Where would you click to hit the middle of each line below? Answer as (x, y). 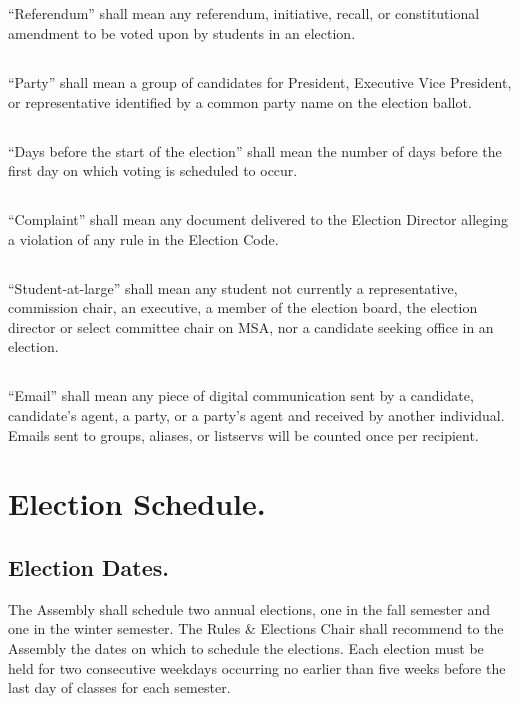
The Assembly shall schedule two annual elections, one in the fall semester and (249, 608)
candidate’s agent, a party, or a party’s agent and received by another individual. (256, 415)
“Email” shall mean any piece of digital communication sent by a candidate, (241, 395)
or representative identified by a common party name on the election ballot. (240, 101)
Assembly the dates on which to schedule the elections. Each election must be (246, 648)
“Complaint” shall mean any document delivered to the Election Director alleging (258, 219)
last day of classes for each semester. (119, 687)
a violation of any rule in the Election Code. (143, 238)
